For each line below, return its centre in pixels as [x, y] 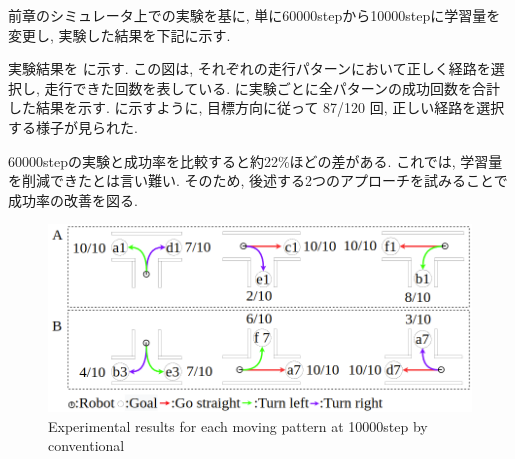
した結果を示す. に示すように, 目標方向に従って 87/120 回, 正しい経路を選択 [256, 107]
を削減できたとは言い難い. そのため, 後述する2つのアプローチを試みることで [258, 180]
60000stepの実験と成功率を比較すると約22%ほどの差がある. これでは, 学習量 [255, 160]
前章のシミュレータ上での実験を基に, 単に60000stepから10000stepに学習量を [254, 15]
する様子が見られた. [73, 126]
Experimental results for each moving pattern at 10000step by [238, 425]
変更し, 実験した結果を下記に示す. [119, 34]
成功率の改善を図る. [73, 199]
